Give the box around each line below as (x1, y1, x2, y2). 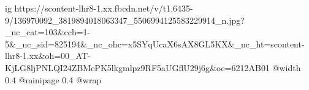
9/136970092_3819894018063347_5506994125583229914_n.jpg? (5, 13, 245, 26)
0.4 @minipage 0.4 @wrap (5, 73, 102, 86)
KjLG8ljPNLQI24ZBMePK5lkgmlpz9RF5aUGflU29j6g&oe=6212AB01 (5, 61, 270, 74)
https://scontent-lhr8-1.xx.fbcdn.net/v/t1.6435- (14, 2, 193, 14)
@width (272, 61, 301, 74)
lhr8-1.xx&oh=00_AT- (5, 49, 91, 62)
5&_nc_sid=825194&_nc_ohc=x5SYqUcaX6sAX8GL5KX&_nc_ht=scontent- (5, 37, 305, 50)
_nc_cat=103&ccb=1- (5, 26, 91, 38)
